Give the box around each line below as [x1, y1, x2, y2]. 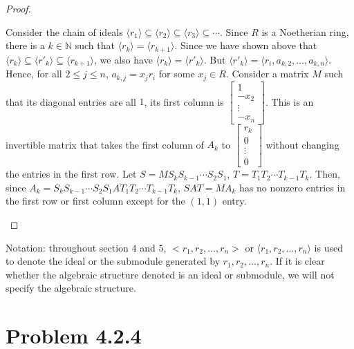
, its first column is [144, 94, 224, 109]
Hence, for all [6, 66, 62, 81]
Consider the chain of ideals [6, 24, 123, 39]
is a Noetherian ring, [261, 24, 349, 39]
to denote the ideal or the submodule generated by [6, 254, 221, 268]
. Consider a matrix [225, 66, 309, 81]
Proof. [6, 1, 31, 15]
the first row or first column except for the [6, 194, 185, 208]
